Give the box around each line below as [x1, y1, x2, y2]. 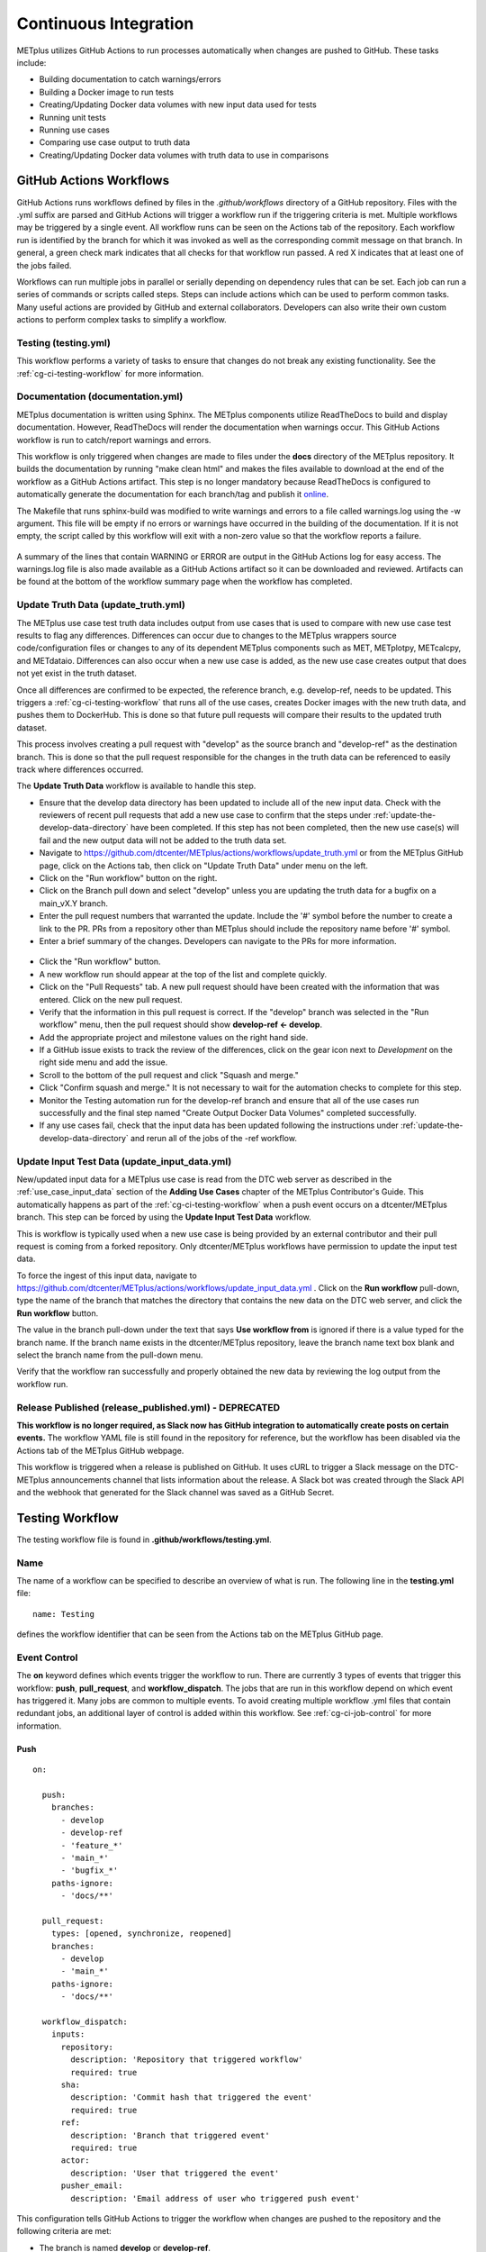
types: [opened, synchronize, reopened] [50, 1929, 233, 1939]
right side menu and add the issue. [39, 1057, 168, 1067]
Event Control [16, 1651, 78, 1664]
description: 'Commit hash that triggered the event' [70, 2093, 313, 2102]
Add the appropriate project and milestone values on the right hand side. [39, 1031, 309, 1042]
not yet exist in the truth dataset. [16, 667, 137, 679]
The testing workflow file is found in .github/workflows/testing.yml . [16, 1534, 272, 1545]
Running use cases [39, 124, 110, 135]
